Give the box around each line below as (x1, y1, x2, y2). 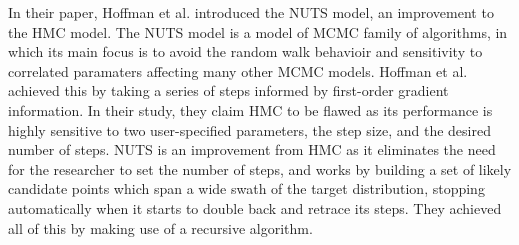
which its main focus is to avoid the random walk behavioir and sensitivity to (8, 41, 483, 62)
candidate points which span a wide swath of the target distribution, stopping (8, 178, 485, 199)
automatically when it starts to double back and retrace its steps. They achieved (8, 197, 502, 218)
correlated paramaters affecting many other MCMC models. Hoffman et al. (8, 60, 468, 81)
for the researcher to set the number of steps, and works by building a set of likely (8, 158, 512, 179)
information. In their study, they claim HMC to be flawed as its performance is (8, 99, 493, 120)
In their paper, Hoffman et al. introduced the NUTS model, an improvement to (8, 2, 494, 22)
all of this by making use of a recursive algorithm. (8, 217, 313, 238)
